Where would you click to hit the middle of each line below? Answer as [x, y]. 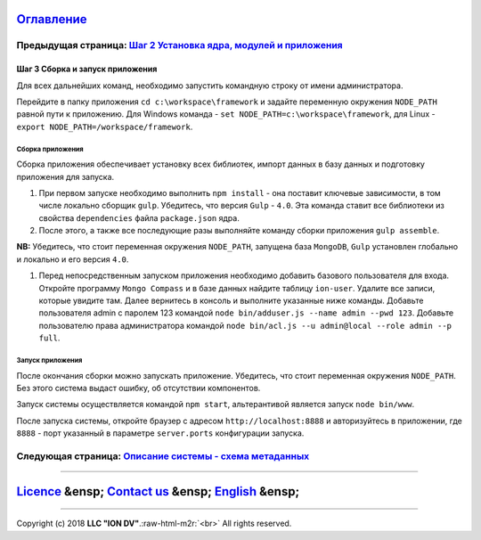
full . [49, 338]
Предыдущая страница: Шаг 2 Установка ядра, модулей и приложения [179, 45]
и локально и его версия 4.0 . [73, 259]
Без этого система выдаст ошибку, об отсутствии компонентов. [139, 388]
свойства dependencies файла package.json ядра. [139, 217]
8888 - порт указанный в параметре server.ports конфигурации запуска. [160, 433]
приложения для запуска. [65, 176]
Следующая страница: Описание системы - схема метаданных [163, 456]
